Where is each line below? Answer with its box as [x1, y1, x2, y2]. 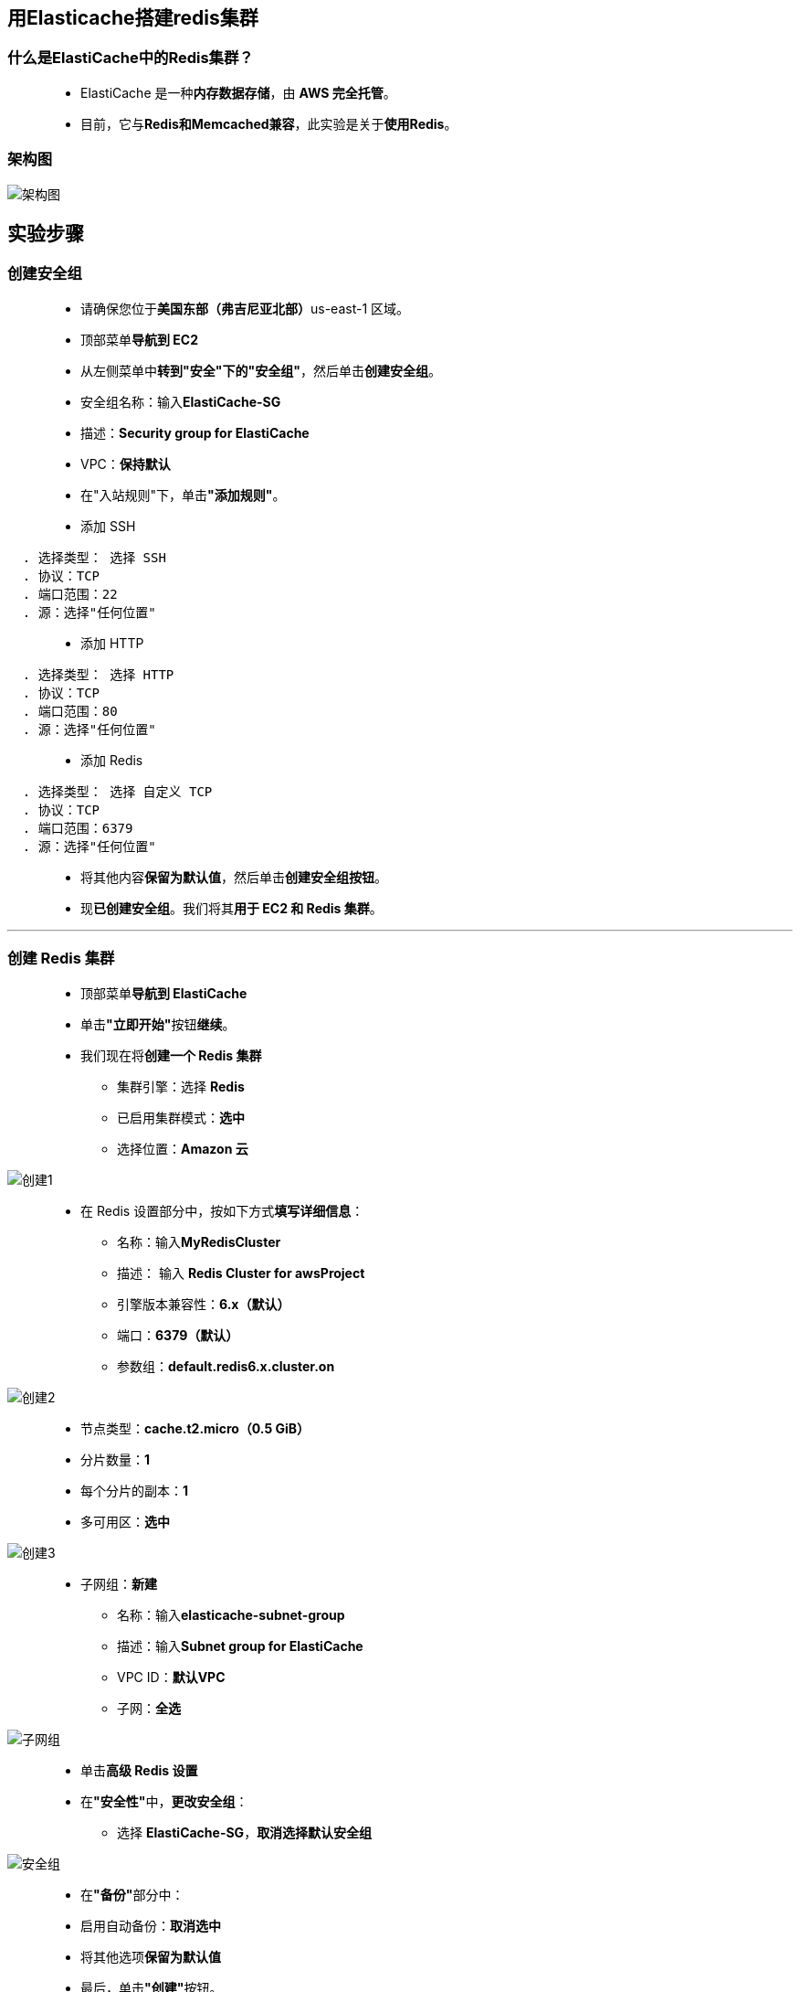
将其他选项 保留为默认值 [80, 1948, 221, 1965]
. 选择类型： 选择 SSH [22, 549, 166, 565]
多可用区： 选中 [80, 1513, 170, 1529]
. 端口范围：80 [22, 703, 118, 719]
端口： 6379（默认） [117, 1326, 239, 1343]
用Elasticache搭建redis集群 [7, 6, 258, 29]
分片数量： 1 [80, 1451, 151, 1467]
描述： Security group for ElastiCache [80, 424, 310, 441]
